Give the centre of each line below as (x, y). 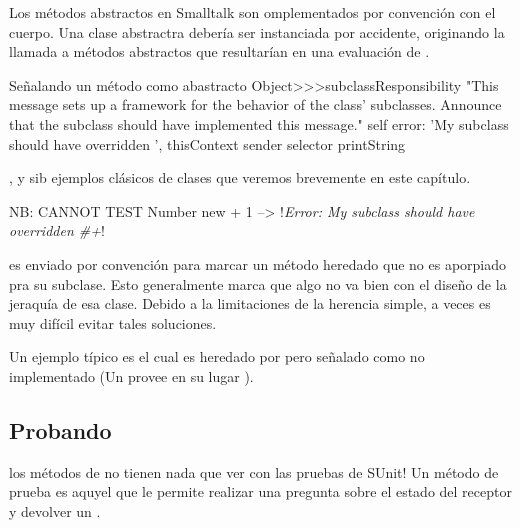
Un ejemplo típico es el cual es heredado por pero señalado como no (217, 356)
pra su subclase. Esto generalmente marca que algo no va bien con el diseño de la (258, 283)
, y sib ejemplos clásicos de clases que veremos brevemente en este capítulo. (240, 177)
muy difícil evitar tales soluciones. (113, 322)
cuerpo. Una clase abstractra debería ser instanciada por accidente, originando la (257, 31)
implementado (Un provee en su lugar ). (131, 375)
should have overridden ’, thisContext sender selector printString (207, 143)
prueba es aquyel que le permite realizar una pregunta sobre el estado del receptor (260, 491)
